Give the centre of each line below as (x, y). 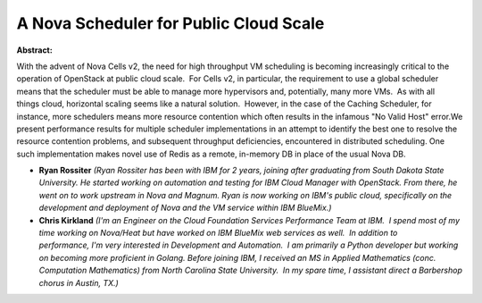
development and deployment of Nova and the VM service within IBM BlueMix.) (185, 208)
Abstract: (34, 50)
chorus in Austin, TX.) (79, 282)
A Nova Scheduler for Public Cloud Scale (170, 23)
